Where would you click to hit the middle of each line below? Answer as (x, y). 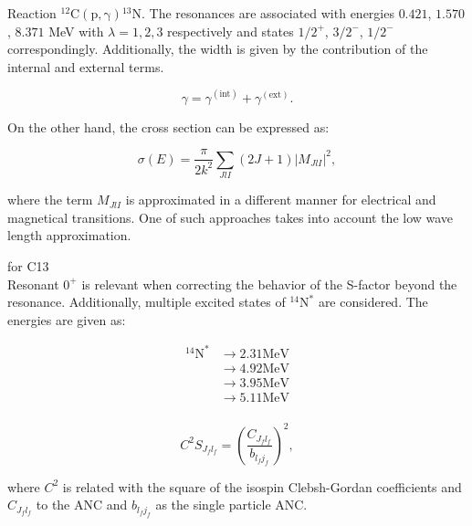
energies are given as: (67, 319)
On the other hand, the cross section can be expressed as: (168, 126)
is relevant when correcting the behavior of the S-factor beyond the (269, 284)
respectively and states (231, 31)
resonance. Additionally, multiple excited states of (147, 302)
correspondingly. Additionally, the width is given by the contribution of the (218, 49)
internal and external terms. (86, 66)
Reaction (32, 13)
